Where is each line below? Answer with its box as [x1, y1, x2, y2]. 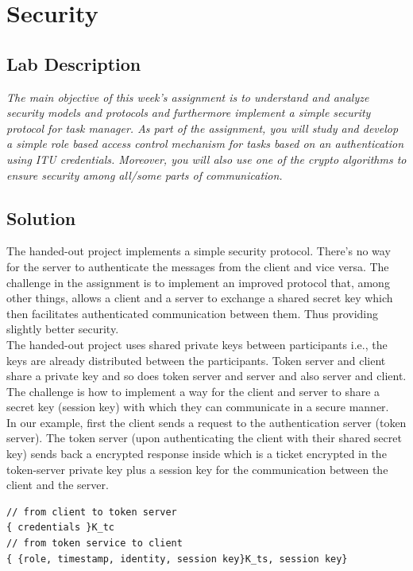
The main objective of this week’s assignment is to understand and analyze [6, 88, 369, 105]
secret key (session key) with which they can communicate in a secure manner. [6, 398, 389, 415]
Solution [6, 205, 76, 230]
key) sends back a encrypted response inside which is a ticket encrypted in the [6, 445, 387, 462]
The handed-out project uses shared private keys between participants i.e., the [6, 336, 388, 352]
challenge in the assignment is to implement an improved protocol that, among [6, 274, 390, 290]
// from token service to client [6, 538, 183, 550]
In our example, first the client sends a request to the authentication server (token [6, 414, 407, 430]
